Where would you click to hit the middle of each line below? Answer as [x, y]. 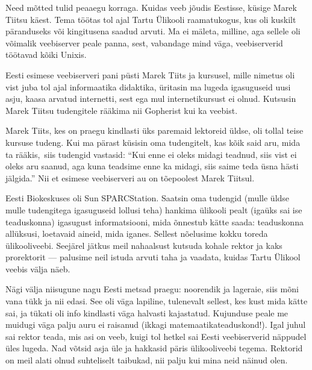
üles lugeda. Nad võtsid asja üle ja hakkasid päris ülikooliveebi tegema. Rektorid [154, 348]
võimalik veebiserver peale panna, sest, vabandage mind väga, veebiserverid [144, 42]
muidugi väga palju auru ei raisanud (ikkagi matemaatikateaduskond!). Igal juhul [156, 325]
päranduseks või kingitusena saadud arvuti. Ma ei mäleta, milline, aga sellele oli [153, 31]
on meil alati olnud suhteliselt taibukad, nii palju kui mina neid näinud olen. [147, 360]
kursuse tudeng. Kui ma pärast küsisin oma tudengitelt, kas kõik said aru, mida [153, 142]
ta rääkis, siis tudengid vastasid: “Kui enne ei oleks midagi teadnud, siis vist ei [151, 154]
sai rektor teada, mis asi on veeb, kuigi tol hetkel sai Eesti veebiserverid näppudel [156, 336]
